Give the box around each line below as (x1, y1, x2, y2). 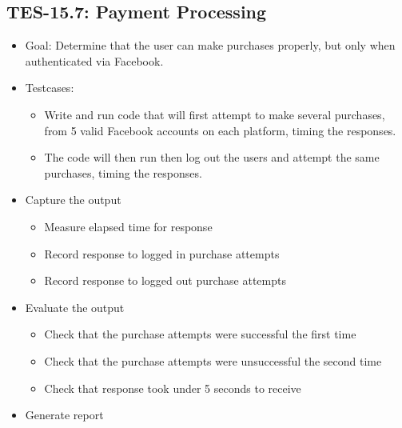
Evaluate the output (25, 298, 125, 315)
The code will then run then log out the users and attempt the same (44, 149, 380, 166)
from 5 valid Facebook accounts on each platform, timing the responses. (44, 122, 396, 138)
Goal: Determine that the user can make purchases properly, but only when (25, 37, 396, 54)
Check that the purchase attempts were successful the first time (44, 326, 356, 342)
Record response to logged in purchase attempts (44, 245, 280, 262)
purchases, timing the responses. (44, 164, 202, 181)
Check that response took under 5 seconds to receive (44, 379, 301, 396)
